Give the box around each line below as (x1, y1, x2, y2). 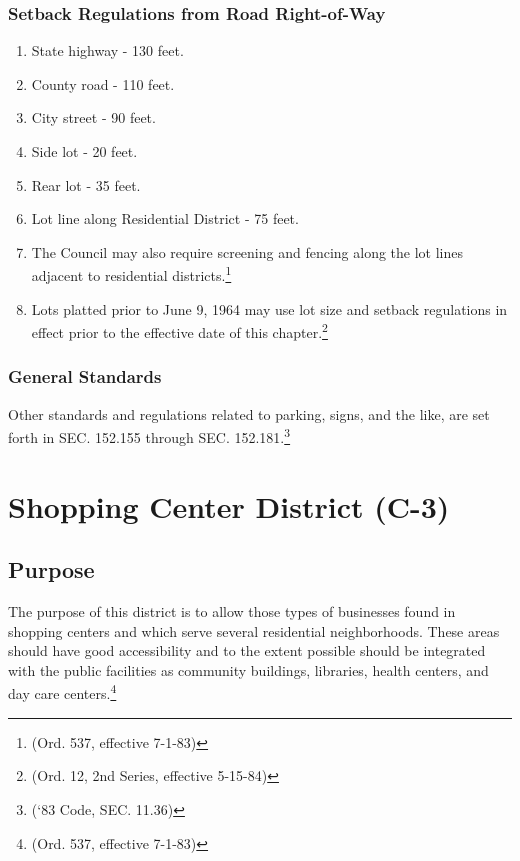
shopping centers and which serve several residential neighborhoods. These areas (8, 620, 500, 641)
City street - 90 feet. (31, 107, 156, 128)
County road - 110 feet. (31, 73, 175, 94)
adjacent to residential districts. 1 (31, 262, 232, 286)
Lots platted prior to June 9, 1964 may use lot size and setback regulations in (31, 298, 508, 319)
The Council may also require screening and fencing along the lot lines (31, 241, 464, 262)
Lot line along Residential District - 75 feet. (31, 208, 299, 229)
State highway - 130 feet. (31, 40, 184, 61)
